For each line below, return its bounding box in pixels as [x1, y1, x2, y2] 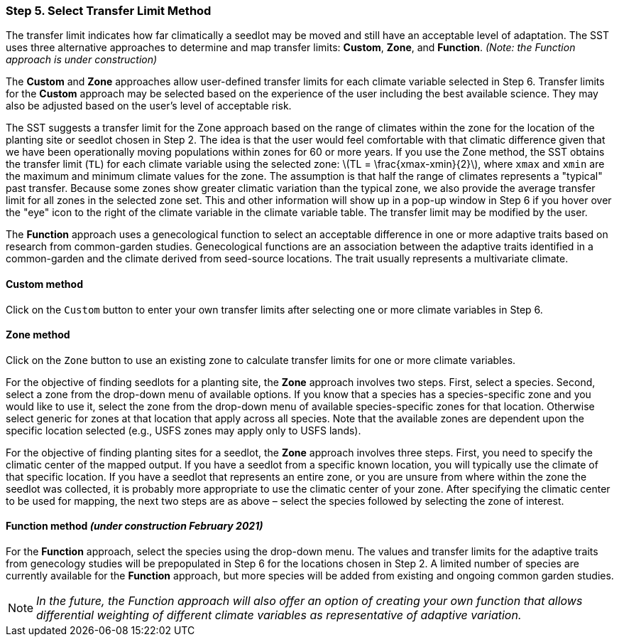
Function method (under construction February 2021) [6, 520, 263, 533]
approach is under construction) [6, 53, 158, 66]
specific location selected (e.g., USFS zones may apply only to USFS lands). [6, 424, 361, 437]
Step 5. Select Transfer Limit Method [6, 4, 212, 18]
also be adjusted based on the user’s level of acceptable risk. [6, 100, 292, 112]
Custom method [6, 277, 83, 290]
